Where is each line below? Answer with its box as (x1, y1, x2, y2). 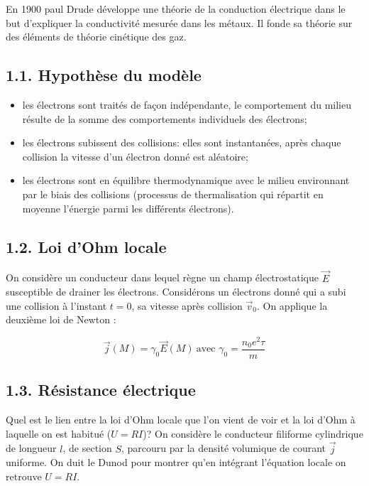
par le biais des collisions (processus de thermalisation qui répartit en (22, 186, 324, 201)
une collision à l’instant (6, 298, 107, 313)
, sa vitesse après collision (131, 298, 243, 313)
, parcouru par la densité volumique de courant (121, 441, 326, 455)
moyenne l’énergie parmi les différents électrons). (22, 200, 234, 215)
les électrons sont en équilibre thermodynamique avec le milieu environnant (22, 173, 350, 188)
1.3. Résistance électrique (6, 379, 196, 401)
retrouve (6, 468, 42, 483)
